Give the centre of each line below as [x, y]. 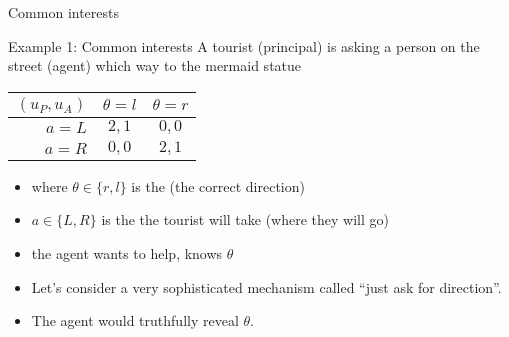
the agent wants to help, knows [127, 252]
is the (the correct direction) [218, 185]
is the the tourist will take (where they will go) [245, 219]
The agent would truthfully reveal [135, 320]
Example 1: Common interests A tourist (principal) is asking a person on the [244, 45]
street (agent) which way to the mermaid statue [155, 65]
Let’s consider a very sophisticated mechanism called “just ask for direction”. [266, 286]
